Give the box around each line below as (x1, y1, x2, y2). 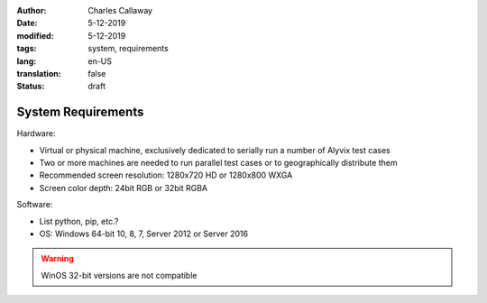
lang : (16, 55, 37, 67)
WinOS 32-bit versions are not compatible (41, 270, 198, 280)
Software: (16, 199, 53, 210)
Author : (16, 5, 47, 15)
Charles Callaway (87, 5, 153, 15)
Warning (41, 253, 74, 264)
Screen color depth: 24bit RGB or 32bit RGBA (39, 182, 208, 193)
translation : (16, 68, 62, 78)
